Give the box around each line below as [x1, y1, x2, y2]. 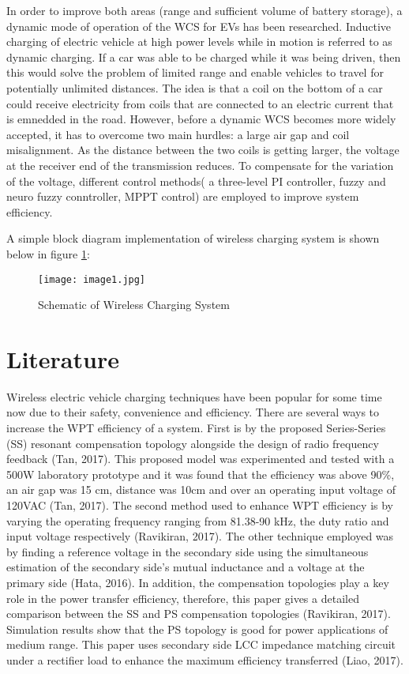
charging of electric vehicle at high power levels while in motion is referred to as [6, 33, 392, 50]
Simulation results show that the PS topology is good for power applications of [6, 620, 388, 637]
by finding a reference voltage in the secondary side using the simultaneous [6, 543, 369, 559]
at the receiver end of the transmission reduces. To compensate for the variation [6, 156, 394, 173]
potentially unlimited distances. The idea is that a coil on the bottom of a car [6, 79, 383, 96]
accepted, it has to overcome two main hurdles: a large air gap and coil [6, 126, 350, 142]
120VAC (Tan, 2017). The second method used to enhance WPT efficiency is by [6, 497, 393, 514]
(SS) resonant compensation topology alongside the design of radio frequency [6, 435, 379, 451]
